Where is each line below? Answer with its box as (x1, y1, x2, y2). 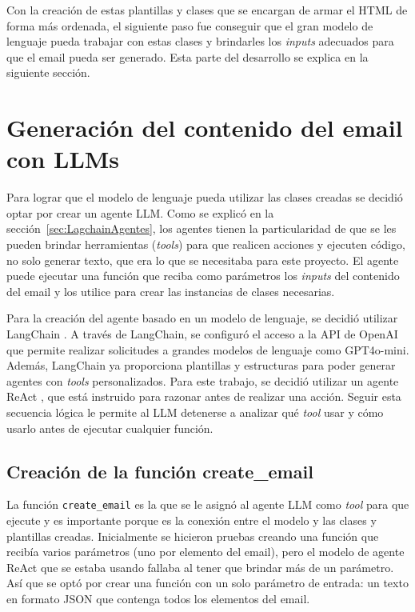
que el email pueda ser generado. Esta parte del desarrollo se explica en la (6, 48, 369, 65)
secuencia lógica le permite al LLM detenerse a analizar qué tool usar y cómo (6, 404, 384, 420)
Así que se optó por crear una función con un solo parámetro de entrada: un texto (6, 574, 409, 591)
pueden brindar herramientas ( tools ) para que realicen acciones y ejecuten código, (6, 236, 405, 253)
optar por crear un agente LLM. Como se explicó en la (6, 204, 274, 221)
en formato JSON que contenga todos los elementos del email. (6, 590, 310, 607)
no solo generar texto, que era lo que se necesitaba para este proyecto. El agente (6, 251, 399, 268)
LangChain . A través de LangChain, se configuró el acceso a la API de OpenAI (6, 326, 398, 342)
